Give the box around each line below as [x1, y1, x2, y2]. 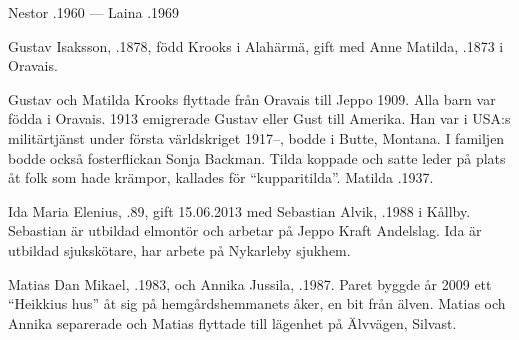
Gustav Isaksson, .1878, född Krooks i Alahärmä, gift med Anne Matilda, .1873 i [8, 35, 504, 56]
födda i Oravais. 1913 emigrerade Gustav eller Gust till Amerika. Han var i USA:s [8, 108, 511, 129]
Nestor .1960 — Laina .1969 [8, 2, 180, 22]
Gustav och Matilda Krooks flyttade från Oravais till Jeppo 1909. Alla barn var [8, 88, 496, 109]
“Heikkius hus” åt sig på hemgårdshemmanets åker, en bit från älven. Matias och [8, 293, 506, 314]
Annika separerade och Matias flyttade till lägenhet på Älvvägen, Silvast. [8, 312, 457, 333]
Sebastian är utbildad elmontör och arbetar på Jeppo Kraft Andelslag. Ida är [8, 220, 482, 241]
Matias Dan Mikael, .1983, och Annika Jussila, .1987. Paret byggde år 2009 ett [8, 273, 492, 294]
